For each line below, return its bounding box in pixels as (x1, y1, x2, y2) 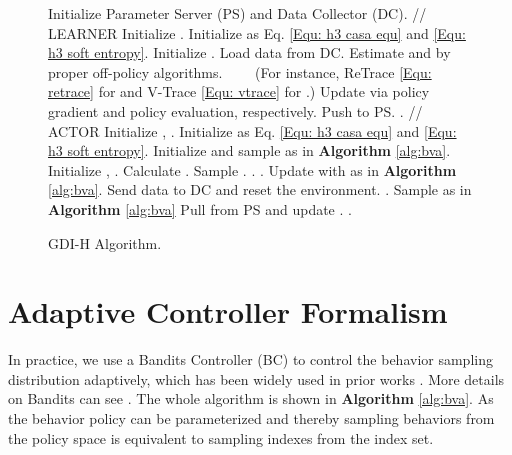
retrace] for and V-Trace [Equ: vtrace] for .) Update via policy (48, 81, 430, 102)
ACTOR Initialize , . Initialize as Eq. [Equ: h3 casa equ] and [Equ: (48, 120, 457, 141)
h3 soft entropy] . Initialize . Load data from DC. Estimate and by (48, 42, 451, 63)
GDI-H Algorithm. (48, 232, 162, 253)
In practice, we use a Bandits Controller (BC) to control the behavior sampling (8, 349, 493, 370)
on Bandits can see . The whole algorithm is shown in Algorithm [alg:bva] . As (8, 388, 494, 409)
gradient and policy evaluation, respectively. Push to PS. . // (48, 100, 423, 121)
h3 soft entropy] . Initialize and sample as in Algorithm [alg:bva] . (48, 140, 451, 161)
